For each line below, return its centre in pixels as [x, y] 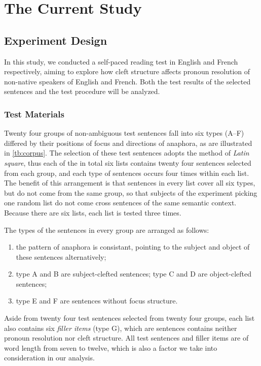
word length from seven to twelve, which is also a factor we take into [111, 347]
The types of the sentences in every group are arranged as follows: [107, 230]
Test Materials [34, 114]
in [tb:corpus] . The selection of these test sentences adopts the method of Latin [127, 153]
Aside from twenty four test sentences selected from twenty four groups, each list [129, 318]
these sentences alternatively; [61, 256]
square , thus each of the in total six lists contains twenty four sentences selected [128, 162]
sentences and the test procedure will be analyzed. [82, 91]
